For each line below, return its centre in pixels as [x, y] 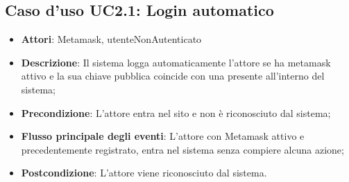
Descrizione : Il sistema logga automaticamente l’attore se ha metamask [176, 62]
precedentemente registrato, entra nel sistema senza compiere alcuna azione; [182, 149]
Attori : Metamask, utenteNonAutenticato [111, 39]
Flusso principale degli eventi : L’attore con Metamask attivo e [163, 136]
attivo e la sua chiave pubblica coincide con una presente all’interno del [173, 76]
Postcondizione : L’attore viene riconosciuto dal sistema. [144, 173]
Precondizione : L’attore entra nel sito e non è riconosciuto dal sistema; [176, 112]
